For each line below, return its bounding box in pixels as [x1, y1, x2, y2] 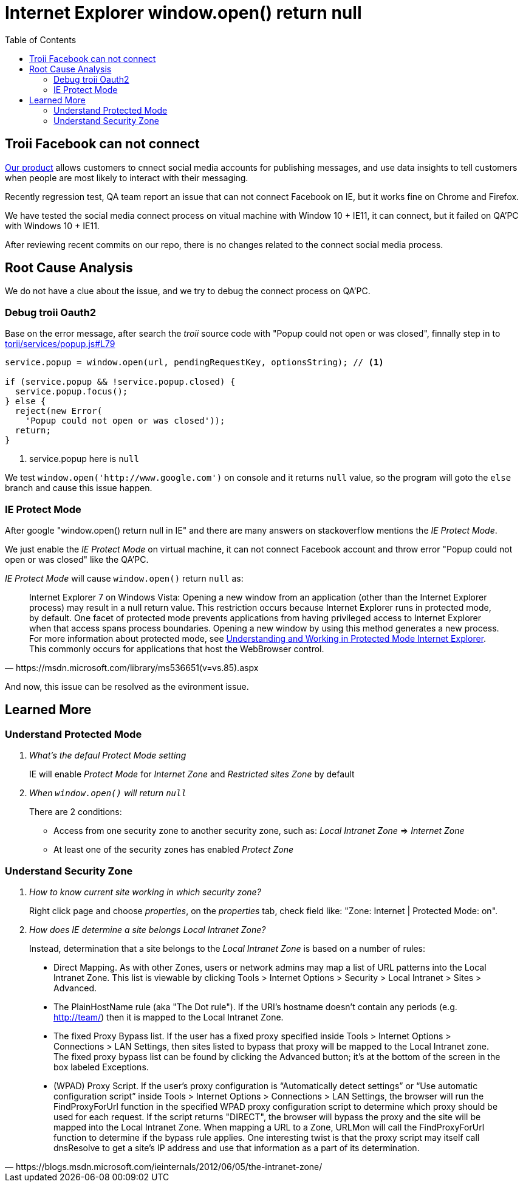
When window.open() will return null [29, 788, 186, 799]
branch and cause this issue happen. [5, 483, 152, 494]
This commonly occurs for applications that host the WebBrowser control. [29, 643, 324, 654]
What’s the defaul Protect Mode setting [29, 750, 186, 761]
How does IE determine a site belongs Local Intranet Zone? [29, 924, 266, 935]
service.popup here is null [29, 453, 139, 464]
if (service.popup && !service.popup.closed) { [5, 377, 236, 387]
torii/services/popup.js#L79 [5, 339, 115, 349]
